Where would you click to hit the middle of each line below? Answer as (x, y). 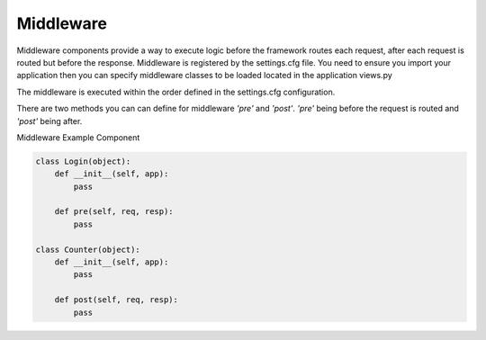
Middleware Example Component (78, 137)
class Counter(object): (88, 249)
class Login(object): (83, 161)
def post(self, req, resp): (117, 300)
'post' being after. (49, 121)
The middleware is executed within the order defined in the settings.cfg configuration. (176, 92)
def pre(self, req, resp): (114, 212)
